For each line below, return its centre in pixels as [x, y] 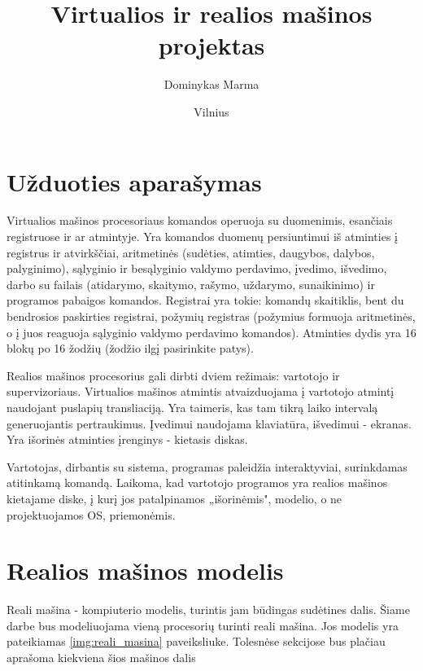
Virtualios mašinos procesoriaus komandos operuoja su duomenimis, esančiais [200, 220]
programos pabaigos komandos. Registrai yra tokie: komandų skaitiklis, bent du [205, 300]
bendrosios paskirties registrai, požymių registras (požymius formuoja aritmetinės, [211, 316]
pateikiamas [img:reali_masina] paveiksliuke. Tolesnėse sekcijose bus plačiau [196, 641]
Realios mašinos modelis [145, 570]
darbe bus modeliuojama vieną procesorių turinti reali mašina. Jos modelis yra [203, 625]
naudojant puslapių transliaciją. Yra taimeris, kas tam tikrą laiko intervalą [192, 407]
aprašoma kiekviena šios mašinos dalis [101, 658]
